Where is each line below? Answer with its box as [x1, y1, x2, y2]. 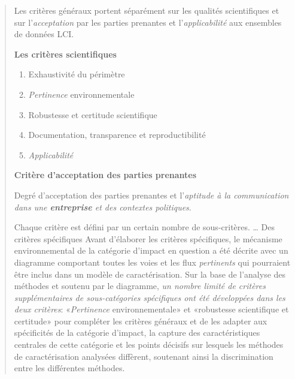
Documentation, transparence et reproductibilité [28, 128, 206, 141]
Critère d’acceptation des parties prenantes [14, 169, 197, 181]
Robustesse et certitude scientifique [28, 108, 157, 121]
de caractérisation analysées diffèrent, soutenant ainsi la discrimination [14, 350, 273, 362]
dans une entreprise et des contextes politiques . [14, 200, 191, 213]
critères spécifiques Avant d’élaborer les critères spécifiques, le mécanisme [14, 232, 282, 245]
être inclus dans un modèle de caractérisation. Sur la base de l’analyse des [14, 267, 286, 280]
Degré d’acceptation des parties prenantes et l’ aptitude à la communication [14, 188, 289, 201]
